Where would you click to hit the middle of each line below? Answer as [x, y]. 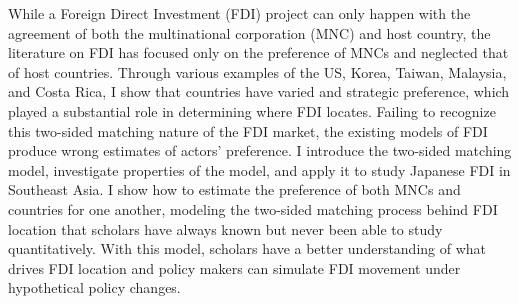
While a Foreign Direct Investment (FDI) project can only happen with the [239, 13]
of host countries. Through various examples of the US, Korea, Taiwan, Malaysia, [257, 71]
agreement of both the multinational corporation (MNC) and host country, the [249, 32]
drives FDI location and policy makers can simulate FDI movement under [234, 267]
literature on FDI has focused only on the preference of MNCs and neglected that [258, 52]
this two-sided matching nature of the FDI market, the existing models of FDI [248, 130]
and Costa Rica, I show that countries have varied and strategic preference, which [259, 91]
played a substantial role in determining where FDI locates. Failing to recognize [252, 110]
